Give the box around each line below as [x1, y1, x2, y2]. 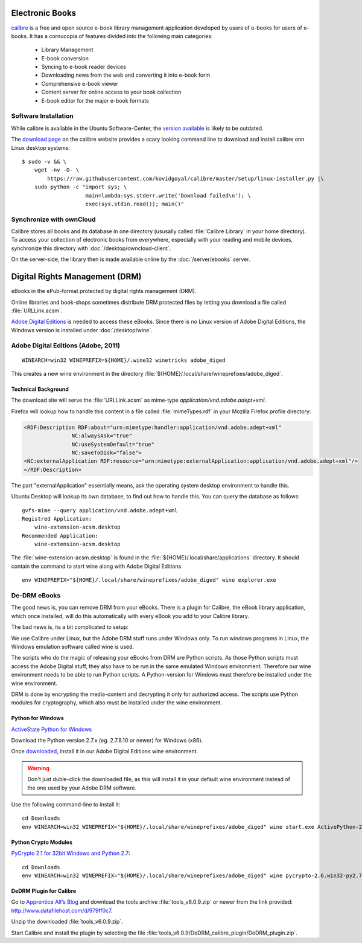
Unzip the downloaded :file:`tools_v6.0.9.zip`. [11, 918, 123, 925]
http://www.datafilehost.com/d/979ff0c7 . [11, 907, 113, 914]
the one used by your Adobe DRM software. [27, 784, 137, 791]
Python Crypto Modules [11, 838, 72, 846]
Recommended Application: [22, 532, 99, 539]
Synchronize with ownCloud [11, 215, 96, 224]
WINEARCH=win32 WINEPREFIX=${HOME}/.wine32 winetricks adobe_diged [22, 356, 226, 364]
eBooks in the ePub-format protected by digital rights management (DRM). [11, 288, 197, 295]
